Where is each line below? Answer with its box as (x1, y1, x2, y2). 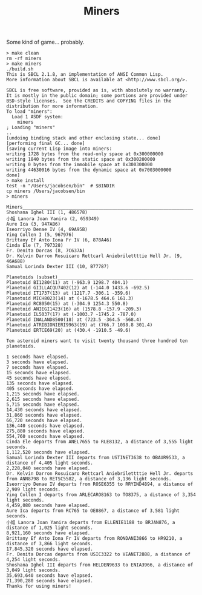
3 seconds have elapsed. (6, 359, 69, 365)
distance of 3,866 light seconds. (6, 541, 94, 547)
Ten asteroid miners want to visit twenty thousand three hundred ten (6, 338, 188, 344)
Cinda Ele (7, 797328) (6, 243, 64, 249)
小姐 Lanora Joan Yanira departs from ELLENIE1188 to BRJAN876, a (6, 520, 175, 526)
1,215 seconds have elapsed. (6, 391, 80, 397)
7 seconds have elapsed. (6, 365, 69, 371)
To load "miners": (6, 109, 53, 115)
